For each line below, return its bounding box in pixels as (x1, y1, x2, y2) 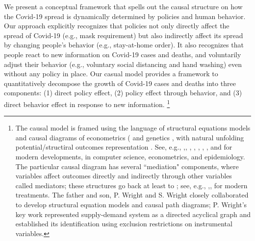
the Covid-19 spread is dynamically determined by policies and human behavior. (4, 11, 246, 21)
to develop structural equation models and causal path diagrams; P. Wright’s (15, 199, 247, 209)
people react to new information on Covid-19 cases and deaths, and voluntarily (4, 49, 241, 59)
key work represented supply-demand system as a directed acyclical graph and (15, 209, 251, 219)
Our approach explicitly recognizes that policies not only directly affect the (4, 21, 229, 31)
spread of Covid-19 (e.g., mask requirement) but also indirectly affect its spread (4, 30, 243, 40)
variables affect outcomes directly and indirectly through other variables (15, 171, 232, 181)
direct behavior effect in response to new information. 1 (4, 97, 170, 109)
